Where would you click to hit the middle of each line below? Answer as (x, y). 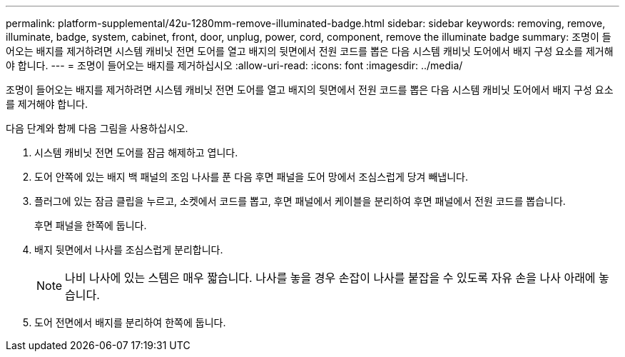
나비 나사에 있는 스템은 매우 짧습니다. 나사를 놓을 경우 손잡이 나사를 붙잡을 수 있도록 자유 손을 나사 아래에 (330, 278)
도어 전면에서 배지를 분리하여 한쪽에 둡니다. (130, 322)
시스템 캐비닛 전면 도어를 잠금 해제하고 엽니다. (136, 152)
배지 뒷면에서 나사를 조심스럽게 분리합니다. (129, 250)
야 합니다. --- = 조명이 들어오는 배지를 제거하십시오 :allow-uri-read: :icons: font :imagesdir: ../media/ (234, 65)
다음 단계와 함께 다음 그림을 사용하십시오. (97, 128)
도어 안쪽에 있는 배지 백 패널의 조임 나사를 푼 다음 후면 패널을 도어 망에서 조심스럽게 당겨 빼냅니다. (251, 177)
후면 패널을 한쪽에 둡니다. (91, 225)
